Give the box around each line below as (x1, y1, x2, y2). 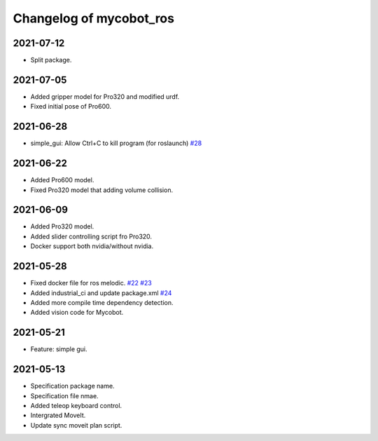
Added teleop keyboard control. (30, 401, 122, 409)
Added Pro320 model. (30, 222, 94, 231)
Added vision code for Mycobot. (30, 308, 124, 317)
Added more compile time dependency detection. (30, 298, 174, 306)
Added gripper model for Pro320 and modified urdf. (30, 92, 180, 101)
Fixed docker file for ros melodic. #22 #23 (30, 279, 152, 287)
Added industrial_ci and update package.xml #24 (30, 288, 172, 297)
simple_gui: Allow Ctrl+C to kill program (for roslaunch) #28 (30, 139, 202, 147)
